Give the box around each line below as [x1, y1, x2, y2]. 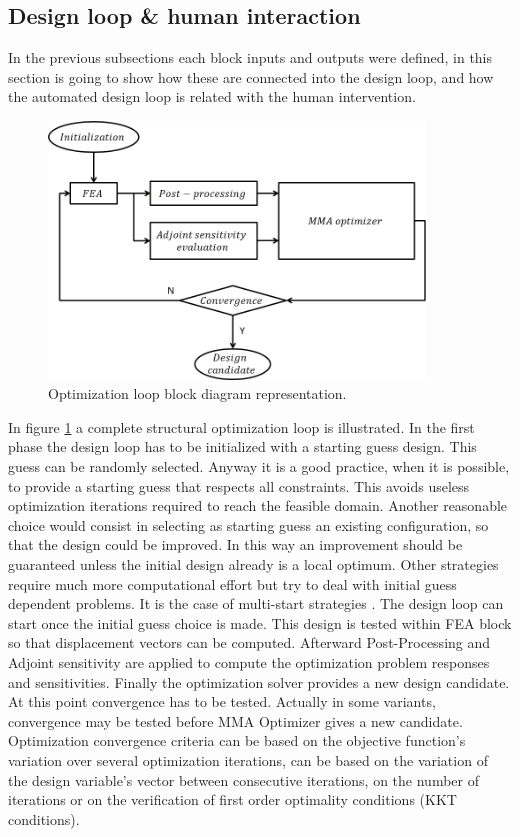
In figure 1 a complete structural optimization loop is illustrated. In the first [8, 416, 475, 437]
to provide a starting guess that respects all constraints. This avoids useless [8, 475, 470, 496]
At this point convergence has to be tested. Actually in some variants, [8, 691, 436, 712]
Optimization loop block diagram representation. [48, 383, 347, 404]
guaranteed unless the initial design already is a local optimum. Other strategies [8, 554, 499, 575]
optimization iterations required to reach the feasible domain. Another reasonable [8, 495, 508, 516]
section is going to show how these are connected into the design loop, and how [8, 66, 494, 87]
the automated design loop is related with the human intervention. [8, 86, 416, 107]
